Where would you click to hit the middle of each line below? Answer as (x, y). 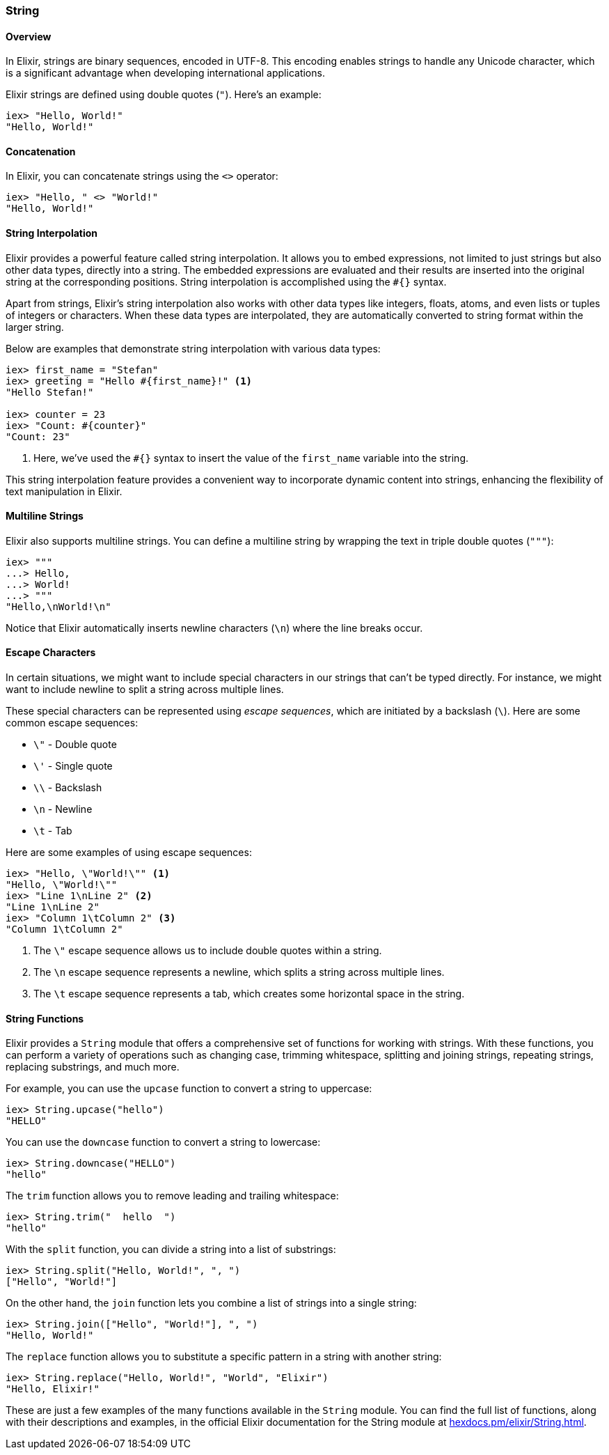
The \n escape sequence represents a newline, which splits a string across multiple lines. (239, 972)
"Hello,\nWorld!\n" (58, 606)
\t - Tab (53, 831)
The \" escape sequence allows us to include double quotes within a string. (208, 951)
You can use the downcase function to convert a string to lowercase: (163, 1142)
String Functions (45, 1018)
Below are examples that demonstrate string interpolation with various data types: (193, 348)
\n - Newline (63, 809)
